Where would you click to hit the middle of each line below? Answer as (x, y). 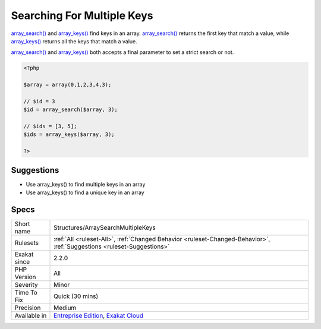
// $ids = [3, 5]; (50, 126)
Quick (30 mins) (76, 296)
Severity (26, 285)
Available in (31, 316)
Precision (28, 308)
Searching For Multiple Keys (82, 15)
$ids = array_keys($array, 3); (69, 135)
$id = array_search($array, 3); (71, 110)
